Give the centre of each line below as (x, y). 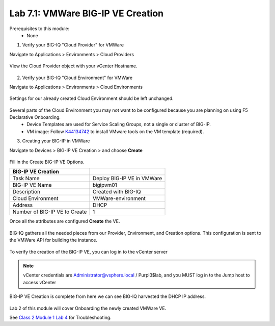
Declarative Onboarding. (35, 117)
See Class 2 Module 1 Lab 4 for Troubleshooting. (60, 317)
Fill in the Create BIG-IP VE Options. (47, 162)
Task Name (26, 179)
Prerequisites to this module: (39, 29)
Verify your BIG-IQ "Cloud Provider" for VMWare (73, 45)
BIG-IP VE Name (32, 185)
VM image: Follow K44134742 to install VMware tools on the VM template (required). (115, 131)
